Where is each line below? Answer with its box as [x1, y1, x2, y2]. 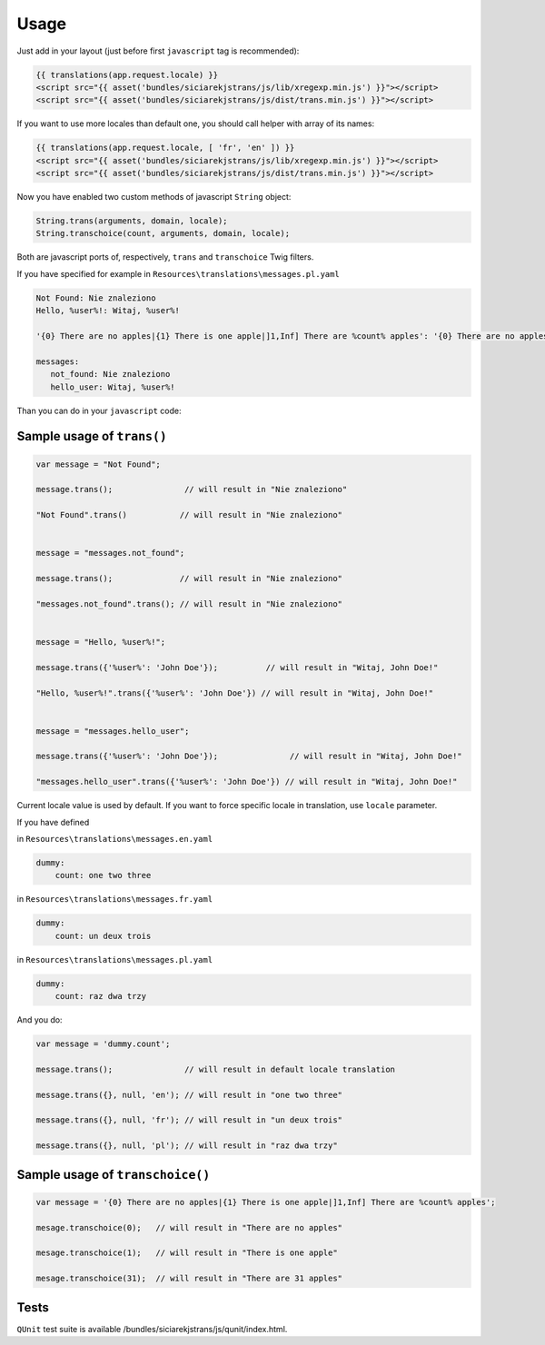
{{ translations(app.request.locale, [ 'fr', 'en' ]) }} [35, 143, 295, 153]
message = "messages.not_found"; [35, 548, 185, 559]
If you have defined [16, 816, 90, 827]
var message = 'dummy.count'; [35, 1039, 171, 1049]
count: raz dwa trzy [54, 991, 147, 1002]
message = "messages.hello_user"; [35, 726, 190, 736]
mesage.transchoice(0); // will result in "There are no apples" [35, 1222, 343, 1232]
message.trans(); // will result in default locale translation [35, 1063, 395, 1074]
